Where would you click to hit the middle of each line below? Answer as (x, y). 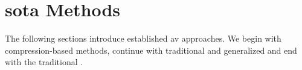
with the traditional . (44, 62)
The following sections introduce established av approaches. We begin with (143, 38)
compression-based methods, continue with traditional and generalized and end (151, 50)
